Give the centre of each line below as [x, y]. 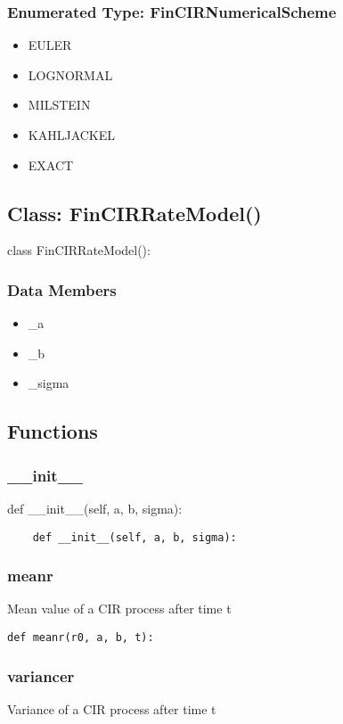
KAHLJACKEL [72, 135]
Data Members [62, 289]
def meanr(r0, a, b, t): [81, 638]
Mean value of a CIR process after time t [119, 609]
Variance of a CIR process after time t [112, 708]
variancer [41, 675]
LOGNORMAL [70, 74]
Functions [53, 431]
